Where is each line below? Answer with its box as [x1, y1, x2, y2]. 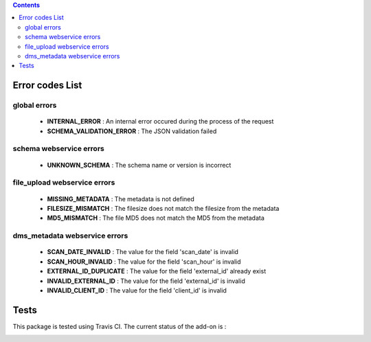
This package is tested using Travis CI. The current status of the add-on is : [12, 322, 227, 330]
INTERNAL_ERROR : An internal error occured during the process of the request [47, 117, 274, 126]
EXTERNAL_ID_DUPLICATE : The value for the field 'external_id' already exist [47, 267, 267, 275]
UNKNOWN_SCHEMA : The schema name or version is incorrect [47, 161, 232, 169]
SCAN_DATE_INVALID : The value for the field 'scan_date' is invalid [47, 248, 238, 256]
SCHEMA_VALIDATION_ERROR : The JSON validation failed [47, 127, 217, 135]
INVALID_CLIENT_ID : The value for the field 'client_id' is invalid [47, 286, 227, 295]
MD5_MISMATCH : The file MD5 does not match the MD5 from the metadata [47, 214, 265, 223]
